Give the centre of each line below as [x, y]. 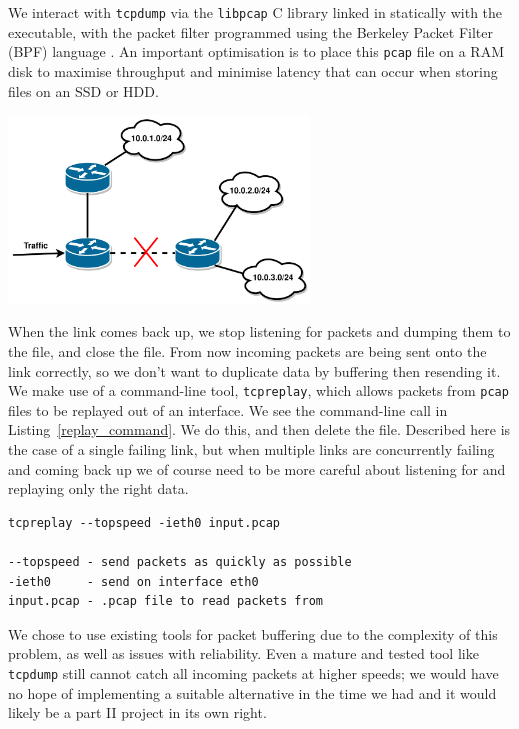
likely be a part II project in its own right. [137, 712]
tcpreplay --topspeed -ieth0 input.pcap [144, 522]
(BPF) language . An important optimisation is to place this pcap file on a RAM [256, 51]
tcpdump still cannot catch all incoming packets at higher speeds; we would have [253, 672]
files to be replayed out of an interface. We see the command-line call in [228, 409]
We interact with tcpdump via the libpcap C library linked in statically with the [255, 12]
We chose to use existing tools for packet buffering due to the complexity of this [253, 633]
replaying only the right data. [98, 488]
